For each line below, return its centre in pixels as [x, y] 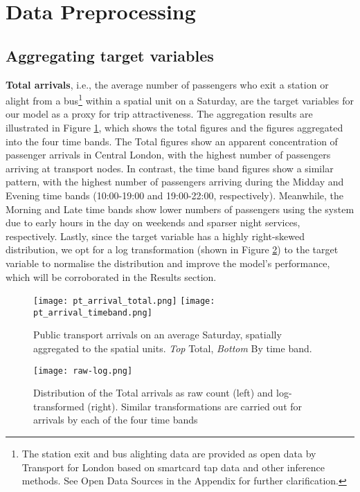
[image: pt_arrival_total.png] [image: [124, 301]
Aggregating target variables [110, 55]
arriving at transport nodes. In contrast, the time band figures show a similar [170, 168]
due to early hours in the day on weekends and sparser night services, [153, 222]
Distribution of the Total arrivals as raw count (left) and [153, 393]
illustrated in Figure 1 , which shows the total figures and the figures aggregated [174, 128]
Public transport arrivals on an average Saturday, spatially [157, 335]
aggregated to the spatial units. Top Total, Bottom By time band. [173, 348]
